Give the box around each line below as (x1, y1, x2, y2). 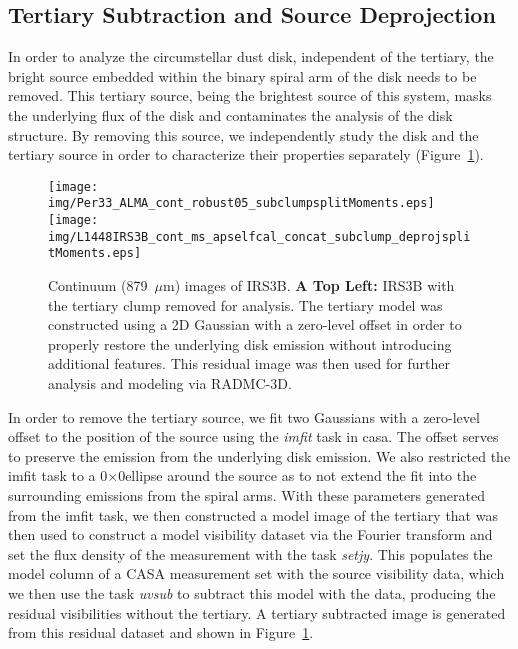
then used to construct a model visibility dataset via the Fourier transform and (8, 524, 493, 545)
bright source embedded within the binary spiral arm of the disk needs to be (8, 65, 477, 86)
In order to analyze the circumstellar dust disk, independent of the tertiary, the (8, 46, 494, 67)
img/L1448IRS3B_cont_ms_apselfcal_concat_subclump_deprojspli (48, 229, 471, 244)
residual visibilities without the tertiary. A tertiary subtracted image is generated (8, 602, 506, 623)
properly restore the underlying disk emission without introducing (48, 333, 452, 354)
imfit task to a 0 (8, 465, 108, 486)
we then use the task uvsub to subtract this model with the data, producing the (8, 582, 496, 603)
